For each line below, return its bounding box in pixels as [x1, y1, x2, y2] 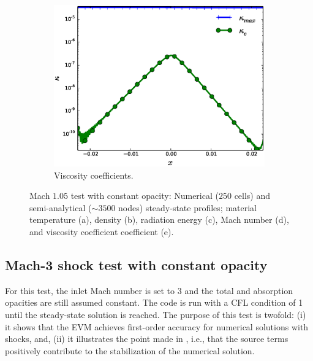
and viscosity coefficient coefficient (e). [29, 225, 174, 238]
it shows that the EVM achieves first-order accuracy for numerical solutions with [5, 320, 309, 333]
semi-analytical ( [29, 201, 92, 214]
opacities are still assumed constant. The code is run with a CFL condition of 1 [5, 296, 303, 309]
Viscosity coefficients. [54, 168, 134, 181]
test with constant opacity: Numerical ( [70, 189, 219, 202]
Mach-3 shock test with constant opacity [5, 255, 268, 274]
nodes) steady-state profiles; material [118, 201, 257, 214]
